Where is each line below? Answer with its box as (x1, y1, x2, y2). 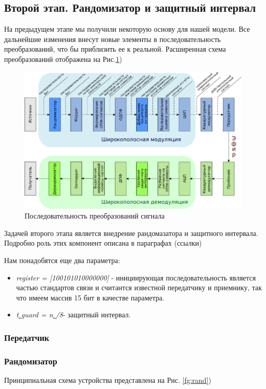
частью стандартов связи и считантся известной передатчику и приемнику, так (16, 282, 262, 293)
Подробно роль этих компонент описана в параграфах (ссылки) (4, 237, 202, 248)
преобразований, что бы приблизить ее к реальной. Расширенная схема (4, 44, 226, 54)
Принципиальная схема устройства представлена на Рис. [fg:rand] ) (4, 374, 211, 385)
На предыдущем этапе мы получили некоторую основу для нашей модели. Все (4, 24, 250, 34)
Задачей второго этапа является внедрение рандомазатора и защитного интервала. (4, 227, 258, 238)
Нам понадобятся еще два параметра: (4, 254, 120, 265)
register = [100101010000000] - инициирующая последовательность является (16, 272, 256, 283)
